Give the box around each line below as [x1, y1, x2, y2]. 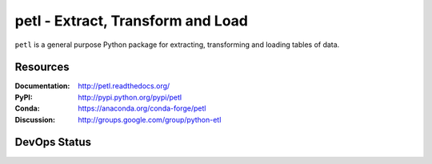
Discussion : [14, 115, 56, 124]
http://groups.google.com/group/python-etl [78, 115, 222, 124]
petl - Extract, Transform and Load [14, 12, 248, 29]
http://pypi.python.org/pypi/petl [78, 92, 182, 102]
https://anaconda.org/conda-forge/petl [78, 103, 206, 113]
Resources [14, 61, 70, 74]
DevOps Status [14, 135, 92, 149]
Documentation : [14, 81, 70, 91]
